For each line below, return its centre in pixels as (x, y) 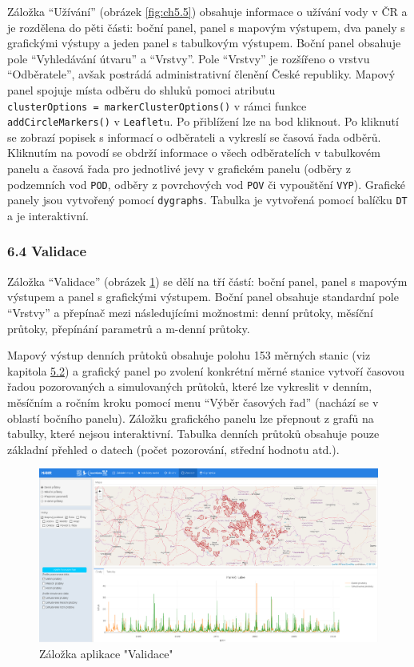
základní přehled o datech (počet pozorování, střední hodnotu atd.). (173, 449)
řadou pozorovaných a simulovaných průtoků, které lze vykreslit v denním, (190, 386)
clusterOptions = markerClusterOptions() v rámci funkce (157, 105)
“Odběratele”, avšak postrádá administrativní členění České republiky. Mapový (201, 74)
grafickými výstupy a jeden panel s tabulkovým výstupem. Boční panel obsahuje (204, 43)
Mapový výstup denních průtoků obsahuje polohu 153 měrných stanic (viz (189, 355)
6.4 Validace (47, 251)
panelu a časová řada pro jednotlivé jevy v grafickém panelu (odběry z (179, 169)
